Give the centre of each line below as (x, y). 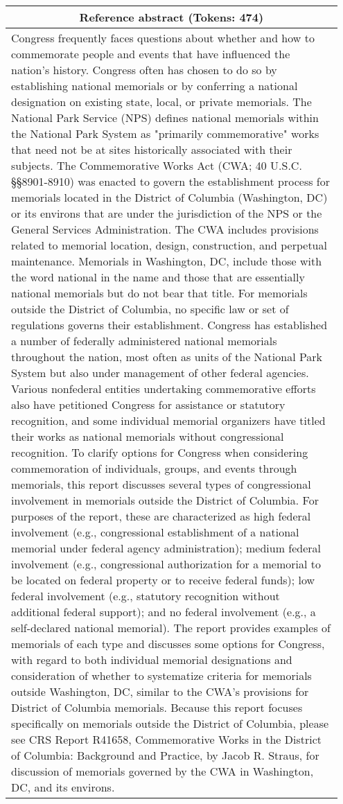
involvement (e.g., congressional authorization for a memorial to (166, 564)
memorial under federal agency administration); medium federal (166, 548)
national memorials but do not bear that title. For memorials (159, 293)
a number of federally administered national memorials (144, 341)
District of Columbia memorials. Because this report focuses (157, 707)
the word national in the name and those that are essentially (158, 277)
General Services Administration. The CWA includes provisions (165, 229)
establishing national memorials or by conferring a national (155, 86)
